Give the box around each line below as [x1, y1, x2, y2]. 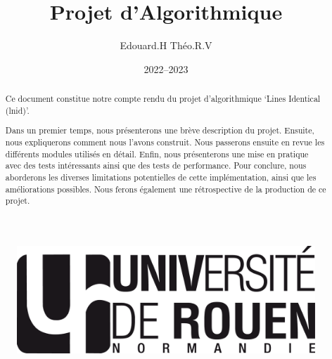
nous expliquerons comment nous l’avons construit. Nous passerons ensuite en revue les [5, 136, 325, 148]
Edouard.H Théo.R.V [120, 38, 212, 53]
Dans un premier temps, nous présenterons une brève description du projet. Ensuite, [5, 124, 314, 136]
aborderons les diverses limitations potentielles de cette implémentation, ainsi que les [5, 171, 317, 183]
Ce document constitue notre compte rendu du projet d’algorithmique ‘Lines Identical [5, 93, 321, 105]
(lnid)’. [5, 104, 30, 116]
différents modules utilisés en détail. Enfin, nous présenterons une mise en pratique [5, 148, 309, 159]
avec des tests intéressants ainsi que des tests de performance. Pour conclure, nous [5, 159, 307, 171]
